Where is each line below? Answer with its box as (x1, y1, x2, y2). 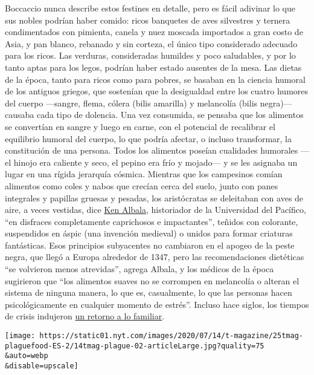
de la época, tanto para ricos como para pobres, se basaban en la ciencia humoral (5, 73, 306, 85)
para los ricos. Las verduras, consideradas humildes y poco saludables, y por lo (5, 49, 296, 62)
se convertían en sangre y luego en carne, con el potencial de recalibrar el (5, 120, 275, 132)
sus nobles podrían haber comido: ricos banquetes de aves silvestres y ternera (5, 13, 290, 26)
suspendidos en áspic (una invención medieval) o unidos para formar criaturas (5, 227, 293, 240)
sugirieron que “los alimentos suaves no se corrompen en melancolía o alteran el (5, 274, 300, 287)
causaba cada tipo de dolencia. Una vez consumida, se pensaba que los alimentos (5, 108, 304, 121)
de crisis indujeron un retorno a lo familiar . (5, 310, 165, 322)
